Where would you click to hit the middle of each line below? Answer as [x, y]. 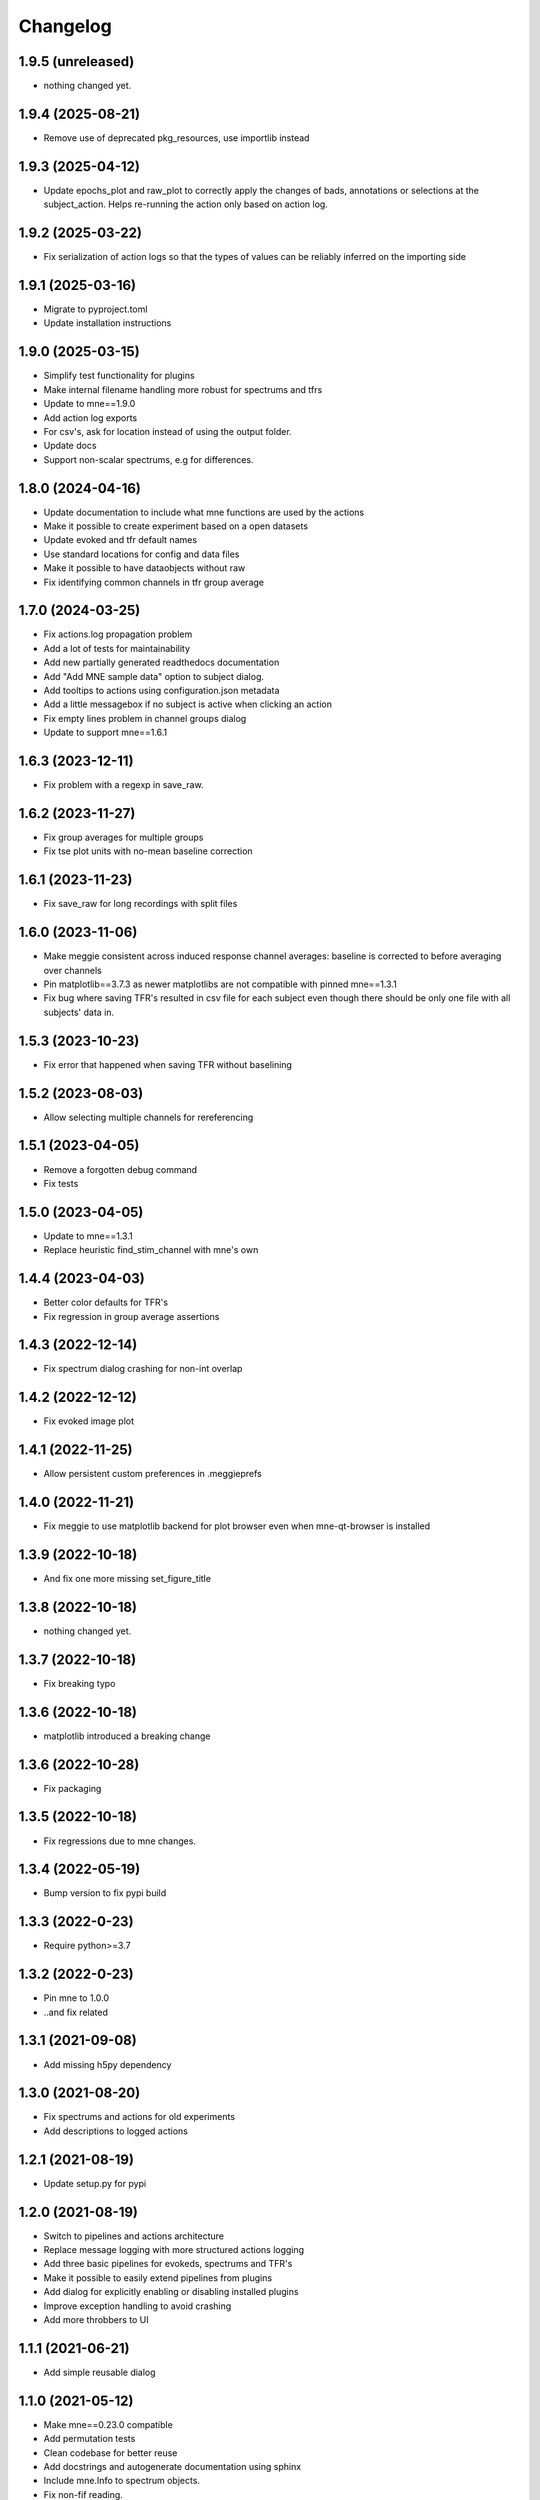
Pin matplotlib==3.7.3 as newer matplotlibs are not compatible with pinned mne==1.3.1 [220, 984]
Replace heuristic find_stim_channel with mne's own [151, 1250]
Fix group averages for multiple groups [123, 837]
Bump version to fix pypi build [105, 1893]
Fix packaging [72, 1788]
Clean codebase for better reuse [110, 2452]
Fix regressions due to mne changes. [120, 1841]
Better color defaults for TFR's [106, 1302]
